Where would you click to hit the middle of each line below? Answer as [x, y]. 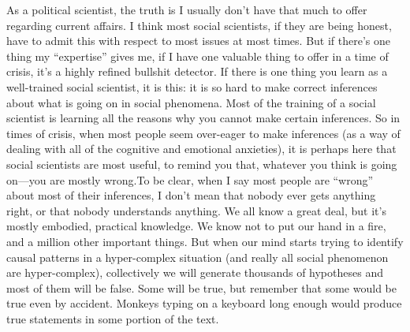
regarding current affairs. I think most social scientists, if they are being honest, [199, 25]
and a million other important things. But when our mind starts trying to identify [205, 241]
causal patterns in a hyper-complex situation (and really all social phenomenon [198, 257]
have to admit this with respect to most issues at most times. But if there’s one [198, 41]
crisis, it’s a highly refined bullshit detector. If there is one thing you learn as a [197, 71]
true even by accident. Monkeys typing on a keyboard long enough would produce [204, 303]
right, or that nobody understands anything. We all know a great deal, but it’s [196, 210]
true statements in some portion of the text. [113, 318]
